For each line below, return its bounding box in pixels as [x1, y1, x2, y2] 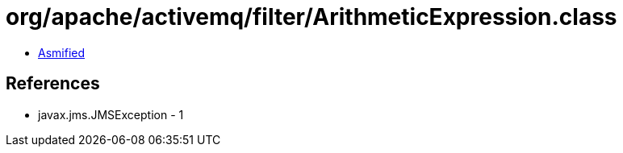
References [6, 73, 100, 94]
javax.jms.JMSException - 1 [38, 107, 184, 122]
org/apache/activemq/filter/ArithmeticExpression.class [6, 3, 617, 31]
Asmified [38, 45, 86, 60]
